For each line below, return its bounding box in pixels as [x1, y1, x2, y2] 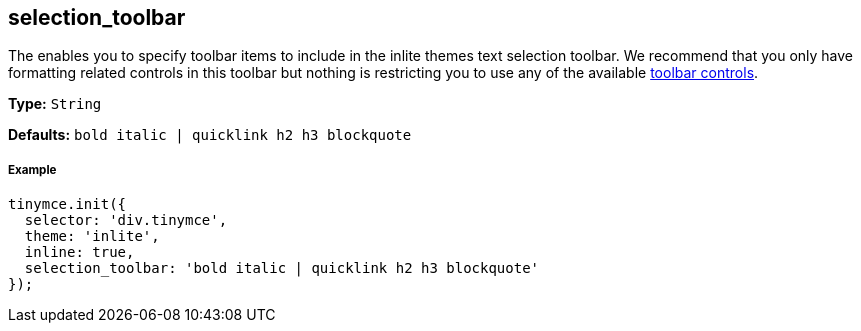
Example [8, 162, 57, 177]
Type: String [8, 95, 102, 113]
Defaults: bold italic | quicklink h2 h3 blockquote [8, 126, 412, 144]
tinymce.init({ [8, 196, 127, 213]
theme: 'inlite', [24, 228, 160, 245]
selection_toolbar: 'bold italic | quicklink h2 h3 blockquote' [24, 260, 540, 277]
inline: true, [24, 244, 135, 261]
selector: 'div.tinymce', [24, 212, 228, 229]
